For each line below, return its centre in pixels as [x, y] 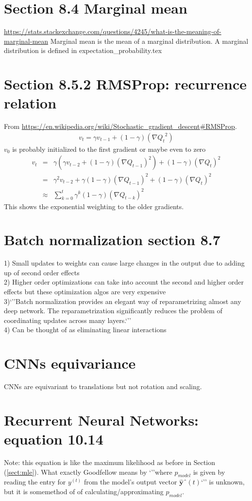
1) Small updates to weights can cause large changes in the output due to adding [124, 263]
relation [30, 103]
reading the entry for [35, 482]
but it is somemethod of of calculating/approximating [84, 492]
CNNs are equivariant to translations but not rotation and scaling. [103, 386]
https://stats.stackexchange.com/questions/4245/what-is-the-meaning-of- [113, 31]
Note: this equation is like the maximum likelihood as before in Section [110, 462]
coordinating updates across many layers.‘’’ [67, 320]
